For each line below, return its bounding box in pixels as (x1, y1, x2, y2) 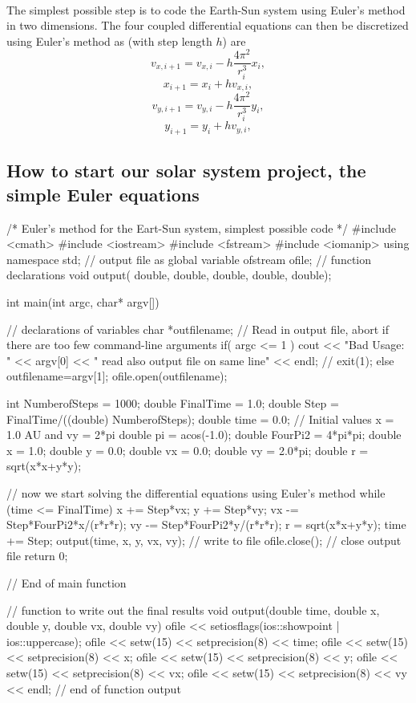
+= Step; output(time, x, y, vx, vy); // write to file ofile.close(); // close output (6, 531, 402, 548)
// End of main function (6, 574, 127, 591)
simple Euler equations (6, 181, 200, 206)
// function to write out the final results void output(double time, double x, (6, 601, 380, 618)
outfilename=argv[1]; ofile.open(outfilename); (6, 368, 228, 384)
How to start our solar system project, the (6, 158, 366, 183)
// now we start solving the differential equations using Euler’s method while (6, 484, 386, 501)
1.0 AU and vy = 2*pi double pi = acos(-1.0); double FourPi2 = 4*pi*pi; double (6, 426, 402, 443)
